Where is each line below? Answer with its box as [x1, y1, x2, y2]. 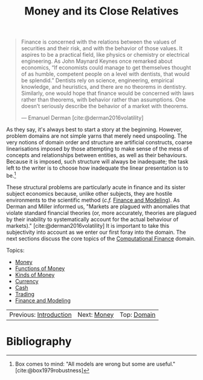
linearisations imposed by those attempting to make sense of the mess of [6, 145, 189, 152]
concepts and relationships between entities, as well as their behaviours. [6, 152, 187, 159]
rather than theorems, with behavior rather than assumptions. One [21, 96, 186, 103]
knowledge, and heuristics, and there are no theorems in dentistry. [21, 83, 187, 91]
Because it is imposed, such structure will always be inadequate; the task [6, 158, 188, 166]
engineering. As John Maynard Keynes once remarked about [21, 57, 173, 65]
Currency [14, 277, 39, 285]
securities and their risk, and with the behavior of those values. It [21, 45, 183, 52]
